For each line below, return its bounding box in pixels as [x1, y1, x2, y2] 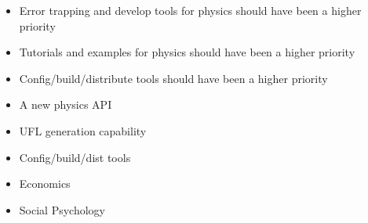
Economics [19, 175, 71, 192]
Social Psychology [19, 201, 105, 218]
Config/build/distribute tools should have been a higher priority [19, 70, 328, 86]
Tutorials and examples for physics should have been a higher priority [19, 44, 355, 60]
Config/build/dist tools [19, 149, 131, 165]
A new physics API [19, 96, 112, 113]
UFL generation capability [19, 122, 147, 138]
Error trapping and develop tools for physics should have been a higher [19, 2, 362, 18]
